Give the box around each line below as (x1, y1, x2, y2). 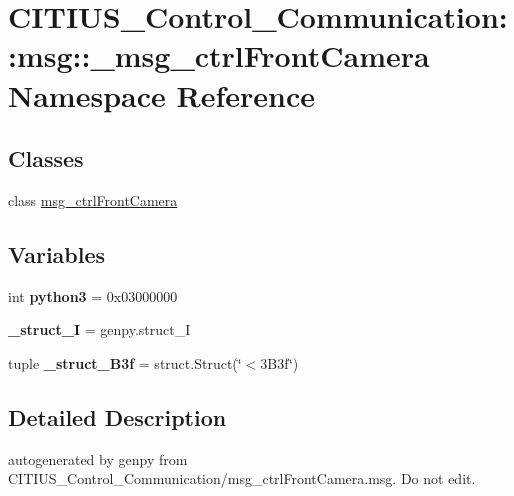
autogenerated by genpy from (8, 448, 188, 469)
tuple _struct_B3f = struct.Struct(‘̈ (8, 352, 242, 373)
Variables (8, 238, 106, 269)
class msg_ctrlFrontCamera (8, 189, 178, 210)
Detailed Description (8, 401, 227, 432)
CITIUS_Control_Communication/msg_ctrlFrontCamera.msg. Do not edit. (8, 468, 476, 489)
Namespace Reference (8, 74, 315, 115)
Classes (8, 143, 84, 174)
